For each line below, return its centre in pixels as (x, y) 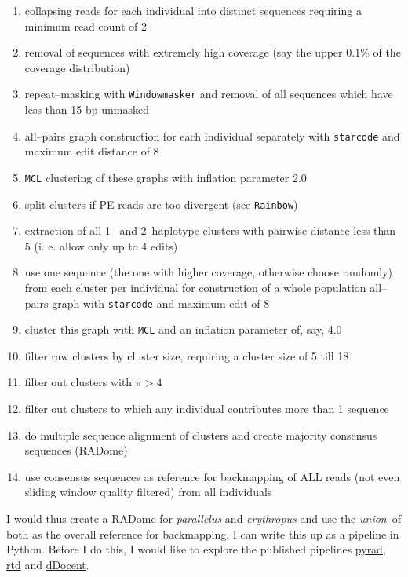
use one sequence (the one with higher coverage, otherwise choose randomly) (209, 272)
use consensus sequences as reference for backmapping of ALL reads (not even (212, 476)
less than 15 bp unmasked (87, 110)
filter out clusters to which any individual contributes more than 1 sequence (207, 409)
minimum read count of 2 (86, 26)
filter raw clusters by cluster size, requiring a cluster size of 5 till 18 (187, 355)
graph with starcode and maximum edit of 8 (161, 303)
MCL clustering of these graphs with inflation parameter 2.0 (166, 177)
